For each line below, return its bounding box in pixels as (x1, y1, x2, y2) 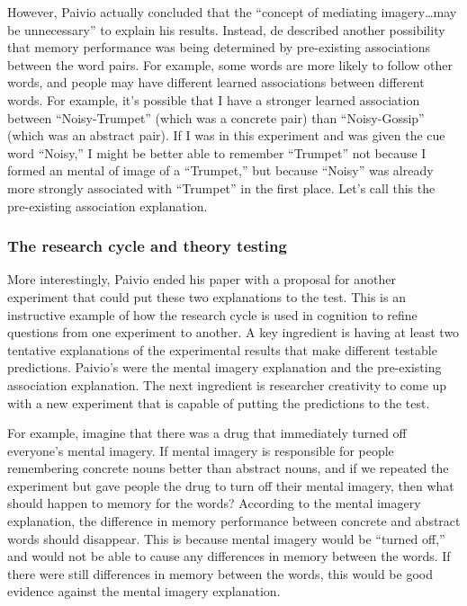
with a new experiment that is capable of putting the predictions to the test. (7, 393, 430, 412)
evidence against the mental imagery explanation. (7, 582, 281, 601)
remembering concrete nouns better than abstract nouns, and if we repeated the (7, 459, 449, 477)
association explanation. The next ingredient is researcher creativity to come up (7, 375, 447, 394)
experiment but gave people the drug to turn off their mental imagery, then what (7, 476, 454, 495)
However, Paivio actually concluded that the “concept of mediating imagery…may (7, 3, 457, 21)
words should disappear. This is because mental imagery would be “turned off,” (7, 529, 445, 548)
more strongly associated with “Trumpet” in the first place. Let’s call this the (7, 178, 436, 197)
